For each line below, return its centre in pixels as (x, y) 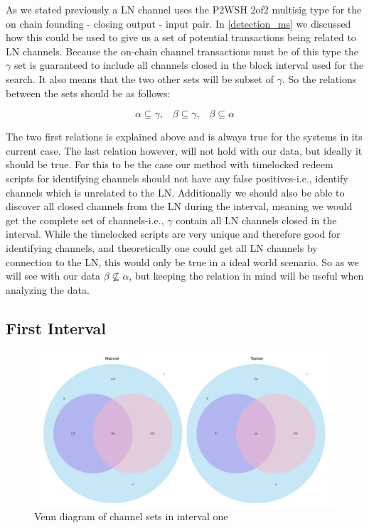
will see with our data (53, 276)
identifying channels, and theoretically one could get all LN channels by (162, 247)
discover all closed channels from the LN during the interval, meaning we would (179, 206)
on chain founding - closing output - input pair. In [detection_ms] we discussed (178, 23)
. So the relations (319, 78)
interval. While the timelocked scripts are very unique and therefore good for (173, 234)
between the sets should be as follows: (88, 93)
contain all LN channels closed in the (256, 220)
